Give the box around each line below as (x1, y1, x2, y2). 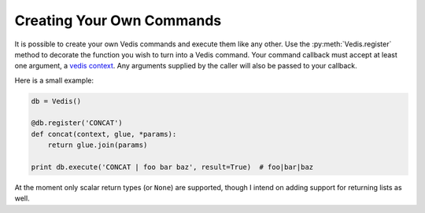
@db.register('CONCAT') (31, 119, 124, 127)
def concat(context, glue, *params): (31, 130, 177, 138)
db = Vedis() (31, 97, 82, 105)
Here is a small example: (14, 75, 94, 85)
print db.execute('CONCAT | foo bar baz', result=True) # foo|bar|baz (31, 163, 314, 172)
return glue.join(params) (47, 141, 148, 149)
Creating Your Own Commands (14, 12, 222, 29)
